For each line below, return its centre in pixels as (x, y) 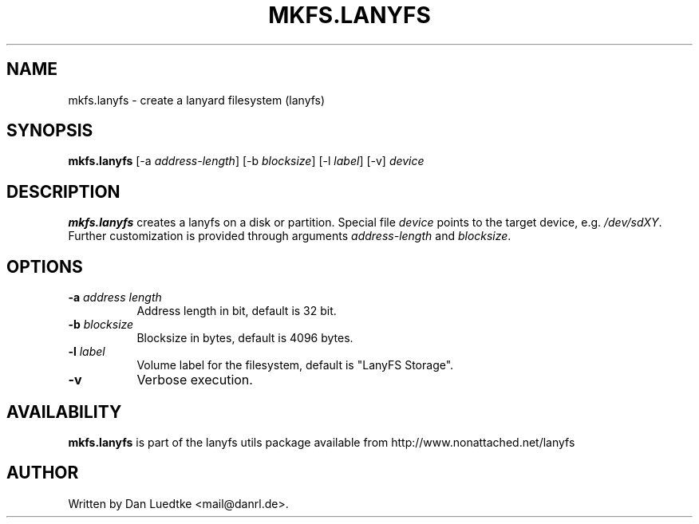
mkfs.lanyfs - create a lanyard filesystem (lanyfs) (197, 100)
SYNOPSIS (50, 131)
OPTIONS (45, 266)
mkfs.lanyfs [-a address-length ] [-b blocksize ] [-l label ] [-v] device (246, 161)
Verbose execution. (195, 380)
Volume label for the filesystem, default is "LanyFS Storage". (295, 365)
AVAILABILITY (64, 412)
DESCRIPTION (63, 191)
